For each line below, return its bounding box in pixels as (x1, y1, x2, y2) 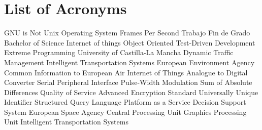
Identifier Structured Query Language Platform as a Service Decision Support (4, 97, 246, 107)
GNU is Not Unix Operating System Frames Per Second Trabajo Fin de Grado (4, 27, 250, 38)
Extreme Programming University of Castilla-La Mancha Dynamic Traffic (4, 47, 234, 58)
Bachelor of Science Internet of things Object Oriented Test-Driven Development (4, 37, 255, 48)
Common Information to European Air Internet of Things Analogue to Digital (4, 67, 248, 77)
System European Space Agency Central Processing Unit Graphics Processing (4, 106, 247, 117)
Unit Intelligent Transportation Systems (4, 116, 128, 127)
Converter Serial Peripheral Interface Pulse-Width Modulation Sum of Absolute (4, 77, 252, 88)
